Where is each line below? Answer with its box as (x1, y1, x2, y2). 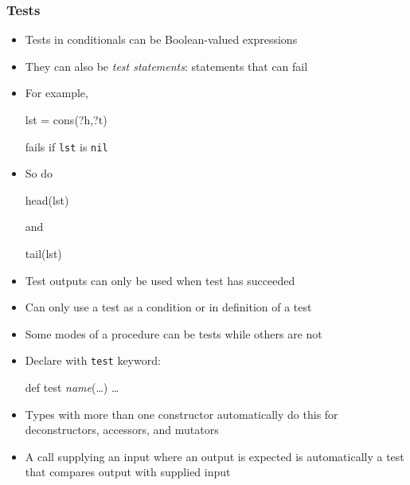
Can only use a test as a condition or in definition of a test (25, 299, 312, 315)
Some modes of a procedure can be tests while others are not (25, 325, 322, 342)
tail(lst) (25, 245, 62, 262)
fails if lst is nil (25, 138, 108, 154)
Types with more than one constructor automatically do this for (25, 405, 338, 422)
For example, (25, 84, 88, 101)
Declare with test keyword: (25, 352, 161, 369)
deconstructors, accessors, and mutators (25, 421, 219, 438)
